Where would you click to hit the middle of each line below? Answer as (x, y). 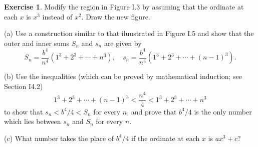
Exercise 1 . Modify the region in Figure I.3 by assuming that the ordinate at (124, 6)
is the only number (223, 111)
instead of (57, 16)
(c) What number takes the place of (59, 138)
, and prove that (152, 111)
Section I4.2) (24, 86)
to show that (24, 111)
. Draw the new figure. (116, 16)
